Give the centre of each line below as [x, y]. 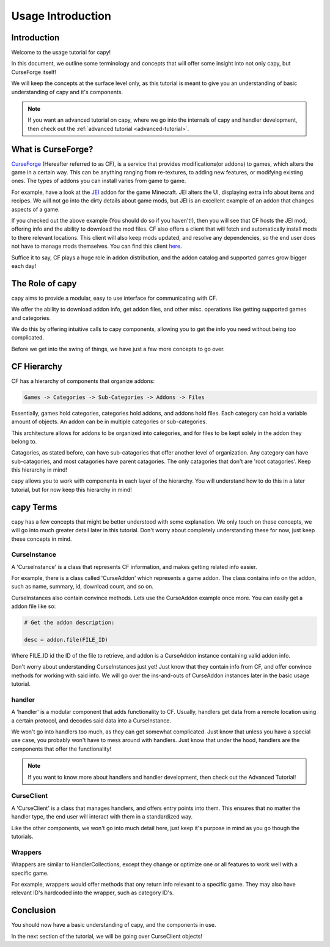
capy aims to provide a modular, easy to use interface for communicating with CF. [114, 298]
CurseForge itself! [34, 72]
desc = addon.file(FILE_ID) [66, 640]
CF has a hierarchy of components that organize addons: [83, 381]
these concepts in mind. [42, 539]
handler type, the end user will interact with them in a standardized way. [102, 817]
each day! [24, 266]
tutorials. [22, 836]
